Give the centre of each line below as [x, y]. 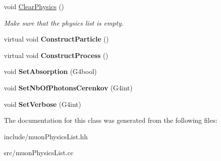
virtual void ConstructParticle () [56, 39]
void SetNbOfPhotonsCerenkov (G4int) [68, 87]
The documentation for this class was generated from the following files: [111, 120]
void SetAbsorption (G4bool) [50, 71]
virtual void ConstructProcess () [56, 55]
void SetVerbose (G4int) [43, 104]
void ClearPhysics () [34, 6]
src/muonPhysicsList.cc [39, 153]
